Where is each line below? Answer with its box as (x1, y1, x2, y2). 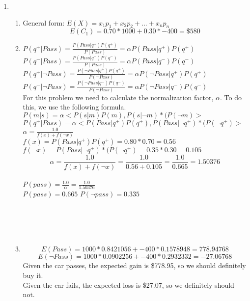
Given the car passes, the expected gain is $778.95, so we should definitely (23, 260, 246, 271)
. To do (220, 92, 242, 102)
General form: (23, 17, 65, 27)
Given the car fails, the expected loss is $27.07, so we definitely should (23, 279, 234, 290)
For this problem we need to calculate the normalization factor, (23, 92, 214, 102)
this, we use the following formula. (23, 102, 126, 112)
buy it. (23, 270, 43, 280)
